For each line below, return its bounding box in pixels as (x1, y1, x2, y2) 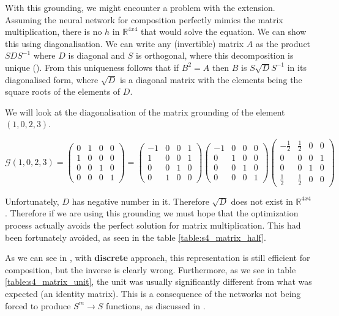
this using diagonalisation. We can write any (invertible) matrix (5, 37, 244, 50)
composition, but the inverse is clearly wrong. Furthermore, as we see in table (5, 263, 296, 276)
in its (287, 61, 307, 73)
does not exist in (231, 194, 293, 207)
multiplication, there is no (5, 25, 102, 38)
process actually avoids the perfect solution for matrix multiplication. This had (5, 219, 301, 231)
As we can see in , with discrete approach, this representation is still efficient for (5, 251, 310, 264)
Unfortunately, (5, 194, 59, 207)
